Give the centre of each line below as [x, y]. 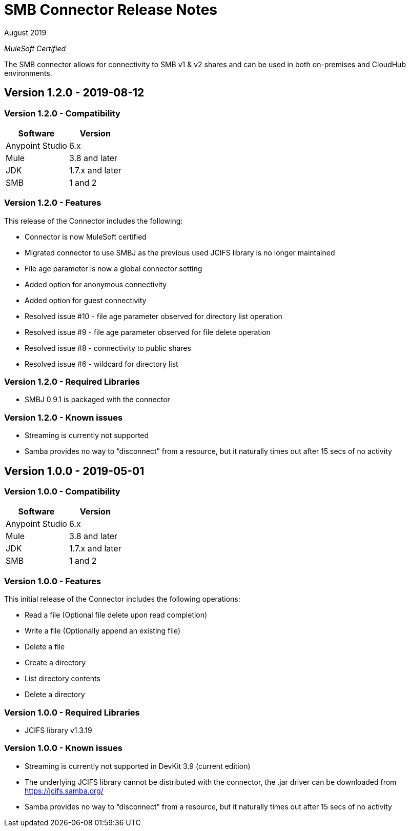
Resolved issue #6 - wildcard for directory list [101, 364]
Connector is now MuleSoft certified [86, 236]
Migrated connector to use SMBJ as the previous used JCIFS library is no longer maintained [180, 252]
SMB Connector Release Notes [111, 10]
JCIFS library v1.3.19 [58, 730]
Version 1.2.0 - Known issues [64, 417]
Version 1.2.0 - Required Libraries [72, 382]
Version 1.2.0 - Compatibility [62, 113]
